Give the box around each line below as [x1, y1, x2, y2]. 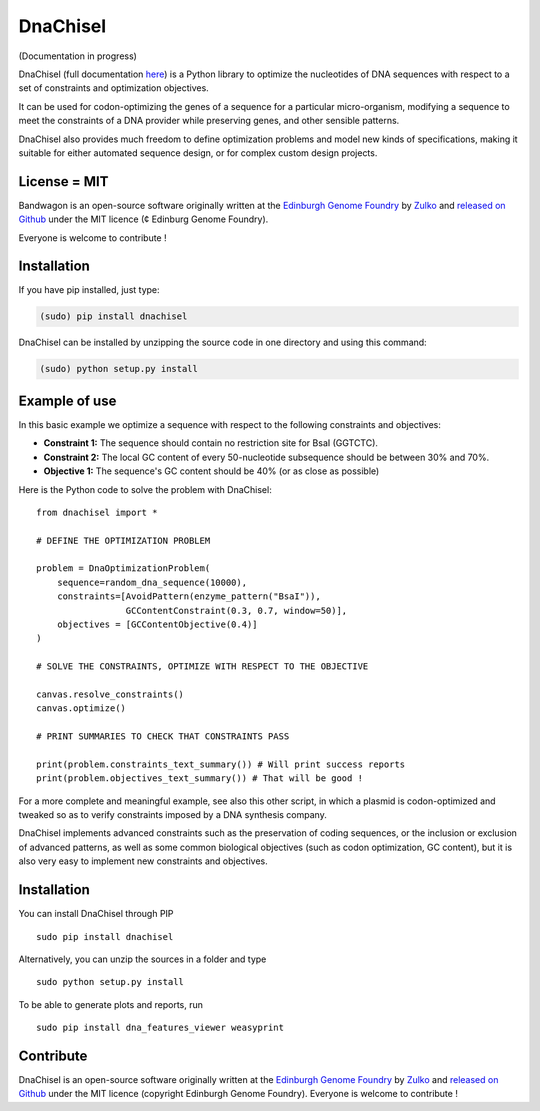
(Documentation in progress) [18, 50, 137, 62]
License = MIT [18, 173, 109, 190]
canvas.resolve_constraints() [36, 688, 185, 700]
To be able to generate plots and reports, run [18, 998, 204, 1010]
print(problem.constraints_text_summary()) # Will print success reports [36, 758, 406, 770]
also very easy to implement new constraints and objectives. [18, 855, 269, 867]
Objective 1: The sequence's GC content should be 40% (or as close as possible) [43, 465, 380, 477]
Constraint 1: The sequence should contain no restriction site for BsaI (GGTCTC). [43, 437, 379, 449]
